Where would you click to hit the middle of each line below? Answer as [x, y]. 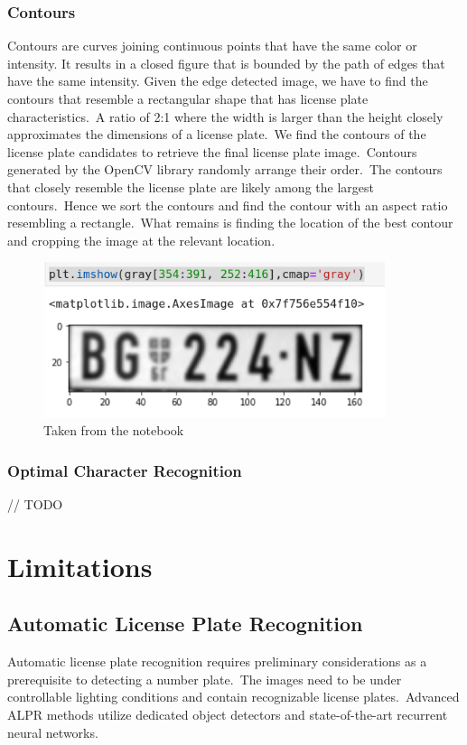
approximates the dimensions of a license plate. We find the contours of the [217, 134]
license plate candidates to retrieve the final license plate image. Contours [212, 151]
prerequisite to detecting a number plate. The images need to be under [205, 679]
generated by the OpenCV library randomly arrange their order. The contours [225, 169]
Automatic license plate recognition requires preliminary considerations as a [217, 661]
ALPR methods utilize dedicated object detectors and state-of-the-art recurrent [228, 714]
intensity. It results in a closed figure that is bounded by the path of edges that [226, 63]
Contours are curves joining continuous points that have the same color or [212, 46]
